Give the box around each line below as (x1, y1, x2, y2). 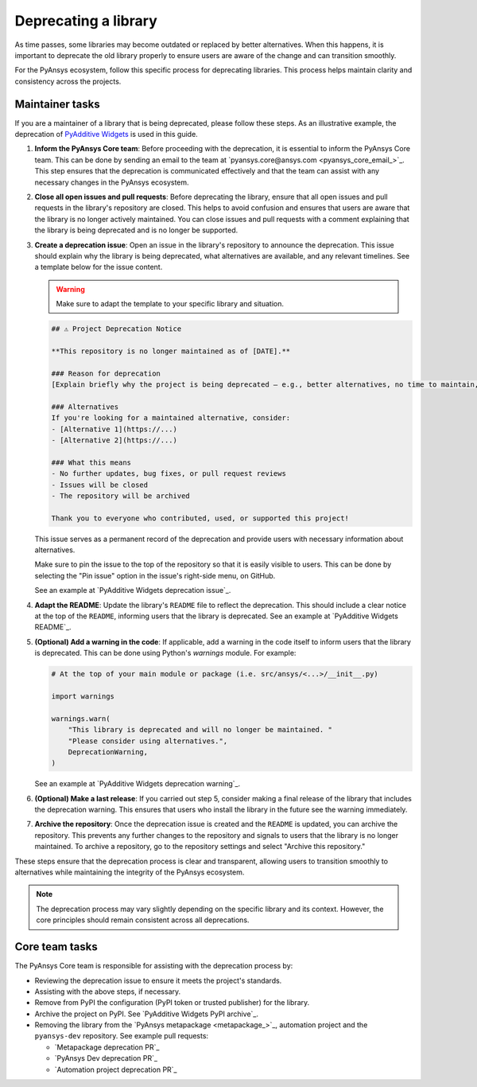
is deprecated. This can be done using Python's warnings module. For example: (34, 649, 297, 658)
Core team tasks (14, 940, 99, 954)
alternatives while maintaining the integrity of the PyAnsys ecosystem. (14, 867, 245, 877)
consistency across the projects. (14, 76, 122, 86)
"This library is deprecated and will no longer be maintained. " (68, 725, 333, 734)
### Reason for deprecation (51, 368, 161, 378)
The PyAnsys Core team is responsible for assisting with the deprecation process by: (14, 961, 293, 971)
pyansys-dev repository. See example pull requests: (34, 1031, 209, 1041)
